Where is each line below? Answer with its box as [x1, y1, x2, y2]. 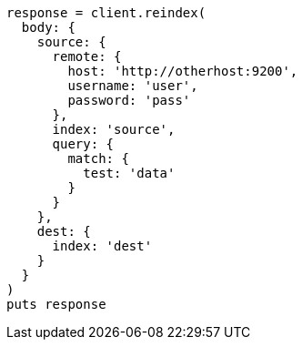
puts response [6, 297, 106, 311]
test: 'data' [83, 166, 176, 180]
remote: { [52, 49, 122, 64]
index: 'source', [52, 122, 176, 137]
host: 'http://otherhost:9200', [67, 64, 298, 78]
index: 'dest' [52, 239, 153, 253]
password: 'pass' [67, 93, 191, 107]
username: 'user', [67, 78, 198, 93]
